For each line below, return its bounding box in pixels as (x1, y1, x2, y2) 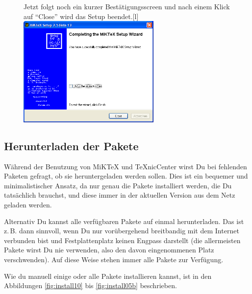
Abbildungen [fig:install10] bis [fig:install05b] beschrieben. (4, 280, 177, 291)
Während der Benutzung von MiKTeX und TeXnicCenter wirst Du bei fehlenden (4, 161, 247, 171)
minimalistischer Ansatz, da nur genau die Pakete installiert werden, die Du (4, 180, 232, 190)
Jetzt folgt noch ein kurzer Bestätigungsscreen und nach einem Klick (24, 1, 230, 11)
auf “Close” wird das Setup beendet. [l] (24, 11, 139, 21)
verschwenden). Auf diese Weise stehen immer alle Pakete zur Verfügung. (4, 254, 224, 265)
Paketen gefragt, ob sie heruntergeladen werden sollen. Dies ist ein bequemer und (4, 171, 248, 181)
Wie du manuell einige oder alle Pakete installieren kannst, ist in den (4, 271, 212, 281)
